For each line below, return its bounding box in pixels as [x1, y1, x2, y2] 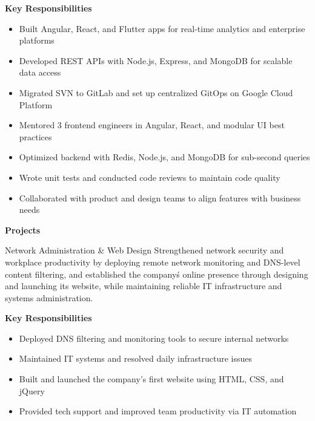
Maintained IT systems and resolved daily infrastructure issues [19, 352, 253, 365]
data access [19, 66, 61, 79]
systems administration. [5, 291, 93, 304]
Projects [5, 223, 41, 236]
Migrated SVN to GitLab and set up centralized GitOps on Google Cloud [19, 86, 293, 99]
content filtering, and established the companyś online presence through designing [5, 267, 308, 280]
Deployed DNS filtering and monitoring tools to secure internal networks [19, 331, 289, 344]
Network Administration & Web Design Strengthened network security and [5, 244, 284, 256]
